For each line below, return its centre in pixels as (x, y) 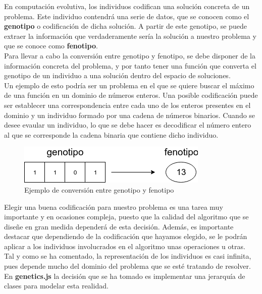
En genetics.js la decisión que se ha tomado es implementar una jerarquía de (125, 276)
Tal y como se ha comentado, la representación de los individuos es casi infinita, (128, 256)
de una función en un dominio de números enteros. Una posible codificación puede (131, 95)
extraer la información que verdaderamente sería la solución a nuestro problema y (130, 36)
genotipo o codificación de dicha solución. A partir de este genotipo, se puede (125, 26)
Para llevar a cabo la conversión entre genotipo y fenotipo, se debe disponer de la (130, 55)
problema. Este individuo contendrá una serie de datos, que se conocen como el (127, 16)
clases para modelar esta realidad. (56, 286)
